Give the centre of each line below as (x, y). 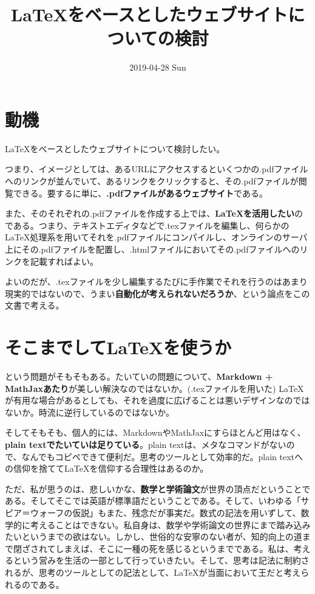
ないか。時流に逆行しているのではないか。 (90, 412)
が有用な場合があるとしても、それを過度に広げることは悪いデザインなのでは (157, 400)
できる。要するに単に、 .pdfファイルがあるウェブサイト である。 (140, 193)
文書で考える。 (35, 305)
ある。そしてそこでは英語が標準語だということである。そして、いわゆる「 (153, 501)
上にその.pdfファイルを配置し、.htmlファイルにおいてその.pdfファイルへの (152, 249)
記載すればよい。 (64, 261)
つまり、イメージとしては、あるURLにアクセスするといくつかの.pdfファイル (157, 169)
